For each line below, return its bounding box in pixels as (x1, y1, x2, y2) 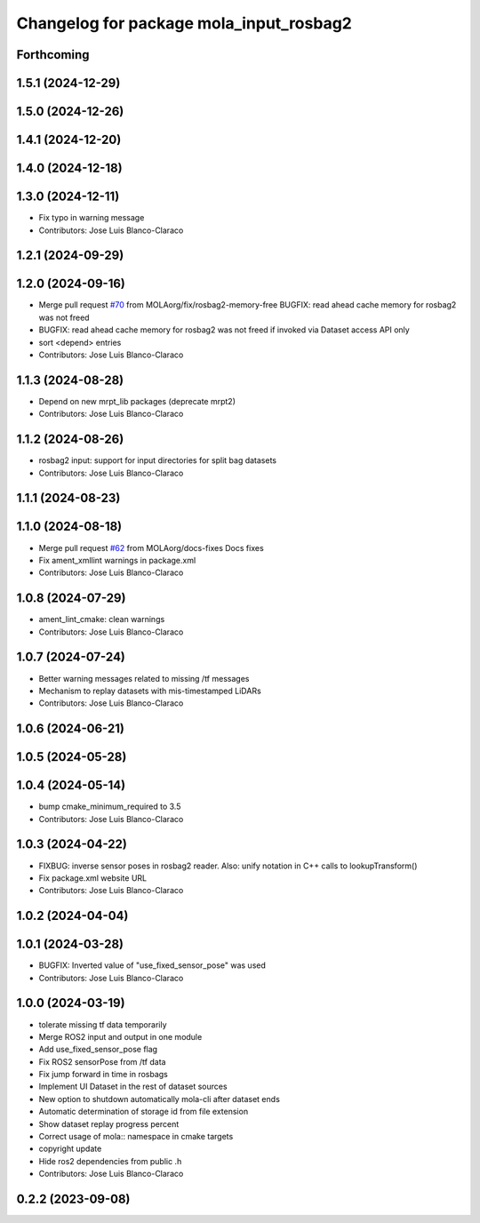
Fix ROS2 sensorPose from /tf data (38, 1056, 166, 1067)
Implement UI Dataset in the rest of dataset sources (38, 1081, 228, 1092)
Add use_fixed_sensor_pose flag (38, 1044, 158, 1055)
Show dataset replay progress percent (38, 1118, 180, 1129)
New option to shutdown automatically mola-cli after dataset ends (38, 1093, 280, 1104)
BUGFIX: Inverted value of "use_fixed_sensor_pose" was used (38, 960, 267, 971)
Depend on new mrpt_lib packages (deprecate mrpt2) (38, 396, 236, 406)
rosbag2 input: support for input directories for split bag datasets (38, 455, 277, 466)
